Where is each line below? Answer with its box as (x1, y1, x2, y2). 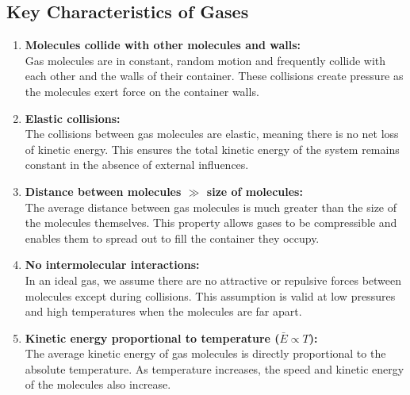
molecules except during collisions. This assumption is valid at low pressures (25, 287, 396, 304)
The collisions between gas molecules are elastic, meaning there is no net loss (25, 125, 399, 142)
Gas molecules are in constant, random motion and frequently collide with (25, 52, 386, 68)
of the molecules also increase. (25, 376, 171, 393)
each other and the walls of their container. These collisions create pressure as (25, 67, 404, 84)
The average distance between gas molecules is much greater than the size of (25, 198, 397, 215)
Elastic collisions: (25, 109, 121, 126)
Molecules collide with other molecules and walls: (25, 36, 301, 53)
